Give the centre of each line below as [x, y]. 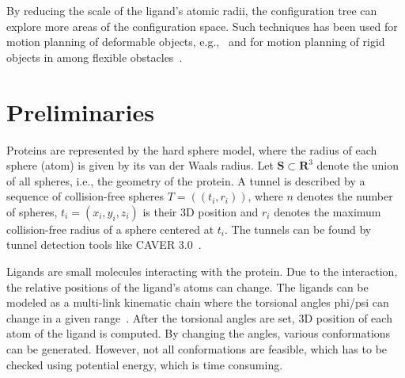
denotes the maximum [327, 211]
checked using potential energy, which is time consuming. [145, 364]
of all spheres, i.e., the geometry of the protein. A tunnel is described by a [186, 180]
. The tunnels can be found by [298, 229]
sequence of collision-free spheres [85, 196]
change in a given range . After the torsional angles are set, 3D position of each [199, 317]
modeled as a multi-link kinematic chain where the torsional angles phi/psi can [198, 302]
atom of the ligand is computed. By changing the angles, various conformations [199, 333]
